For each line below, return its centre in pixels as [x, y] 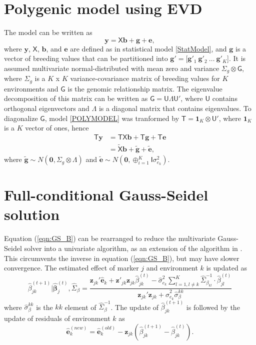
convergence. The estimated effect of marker [71, 268]
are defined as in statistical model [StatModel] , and [148, 48]
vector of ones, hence [57, 128]
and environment [172, 268]
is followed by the [213, 307]
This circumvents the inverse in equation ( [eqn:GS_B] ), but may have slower [122, 258]
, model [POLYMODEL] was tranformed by [112, 118]
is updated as [226, 268]
